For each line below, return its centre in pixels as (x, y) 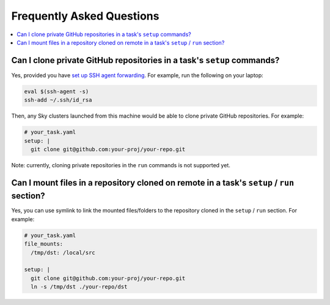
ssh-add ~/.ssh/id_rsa (58, 100)
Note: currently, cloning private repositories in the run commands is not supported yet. (121, 165)
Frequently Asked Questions (85, 16)
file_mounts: (44, 244)
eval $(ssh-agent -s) (57, 91)
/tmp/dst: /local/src (63, 252)
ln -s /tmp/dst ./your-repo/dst (79, 287)
